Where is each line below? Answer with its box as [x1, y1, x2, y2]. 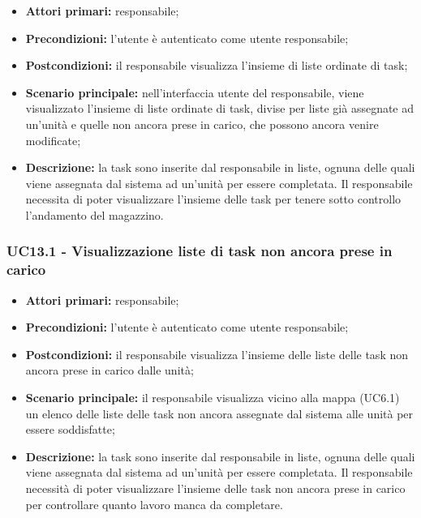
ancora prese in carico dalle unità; [25, 362, 194, 379]
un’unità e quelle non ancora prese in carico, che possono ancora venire [25, 115, 379, 132]
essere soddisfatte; [25, 421, 115, 438]
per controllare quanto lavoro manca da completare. [25, 495, 283, 512]
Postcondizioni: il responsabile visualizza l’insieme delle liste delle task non [25, 345, 409, 362]
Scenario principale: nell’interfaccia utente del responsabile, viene [25, 83, 364, 101]
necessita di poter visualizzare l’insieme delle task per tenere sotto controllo [25, 191, 402, 208]
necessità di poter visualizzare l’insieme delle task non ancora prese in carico [25, 480, 406, 497]
